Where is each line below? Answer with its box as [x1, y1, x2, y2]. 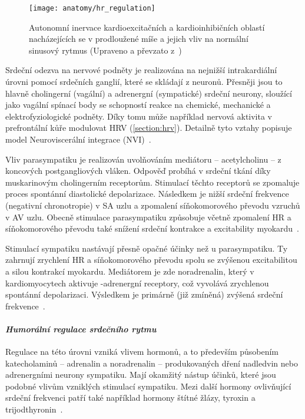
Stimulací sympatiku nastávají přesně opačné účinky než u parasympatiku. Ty [5, 242, 288, 254]
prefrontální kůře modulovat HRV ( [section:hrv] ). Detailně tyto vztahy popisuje [5, 121, 292, 134]
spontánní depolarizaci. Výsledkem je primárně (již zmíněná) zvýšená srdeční [5, 288, 283, 301]
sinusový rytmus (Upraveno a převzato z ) [29, 44, 182, 56]
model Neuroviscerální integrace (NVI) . [5, 133, 151, 145]
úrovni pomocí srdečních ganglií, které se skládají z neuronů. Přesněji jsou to [5, 75, 283, 88]
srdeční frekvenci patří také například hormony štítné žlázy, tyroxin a [5, 391, 256, 404]
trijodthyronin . [5, 403, 63, 415]
